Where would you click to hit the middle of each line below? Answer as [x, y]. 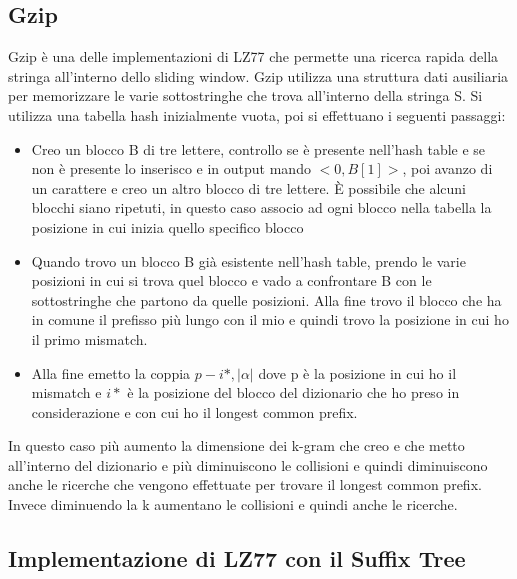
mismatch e [66, 392]
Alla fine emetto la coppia [111, 372]
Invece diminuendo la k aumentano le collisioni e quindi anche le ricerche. [233, 504]
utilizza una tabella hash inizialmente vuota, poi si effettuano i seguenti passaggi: [257, 114]
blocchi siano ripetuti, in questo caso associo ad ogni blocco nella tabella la [261, 207]
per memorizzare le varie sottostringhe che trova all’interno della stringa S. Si [245, 95]
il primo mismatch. [89, 338]
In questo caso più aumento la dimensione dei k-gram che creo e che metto [236, 445]
